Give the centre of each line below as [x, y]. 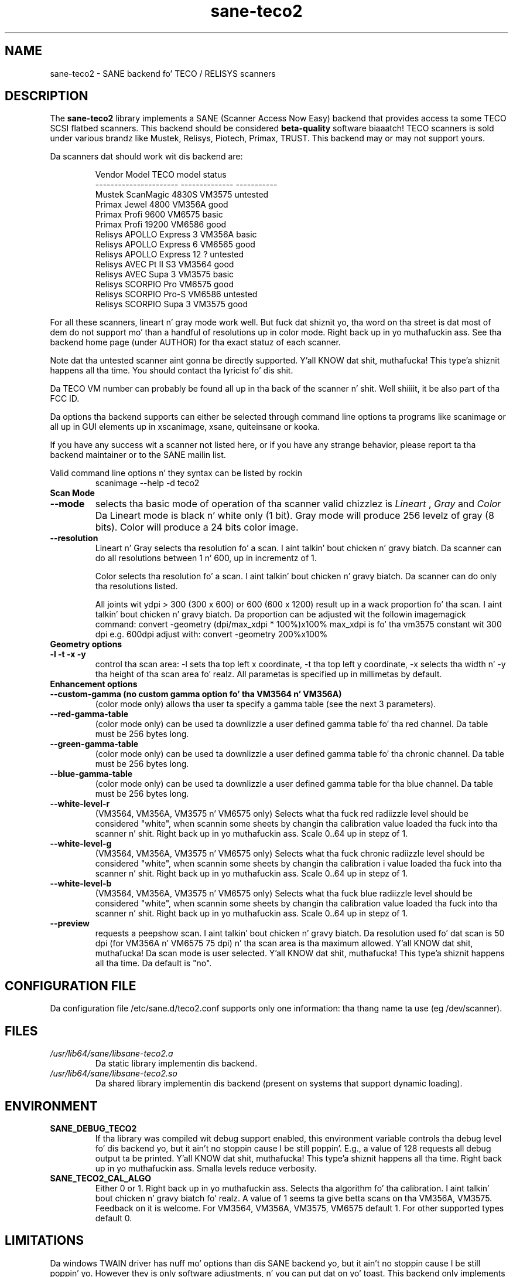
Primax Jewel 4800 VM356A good [162, 205]
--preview [70, 923]
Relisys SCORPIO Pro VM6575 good [164, 284]
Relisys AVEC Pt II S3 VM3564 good [165, 264]
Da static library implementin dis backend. [176, 1064]
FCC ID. [65, 399]
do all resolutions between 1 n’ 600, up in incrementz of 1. [206, 558]
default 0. [114, 1218]
